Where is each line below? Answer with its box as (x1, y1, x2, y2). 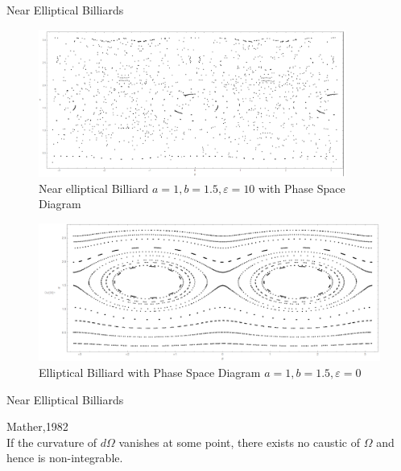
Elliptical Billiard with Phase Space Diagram (39, 363, 261, 380)
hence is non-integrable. (6, 449, 123, 466)
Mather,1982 (6, 418, 68, 435)
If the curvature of (6, 433, 97, 450)
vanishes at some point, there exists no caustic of (118, 433, 361, 450)
